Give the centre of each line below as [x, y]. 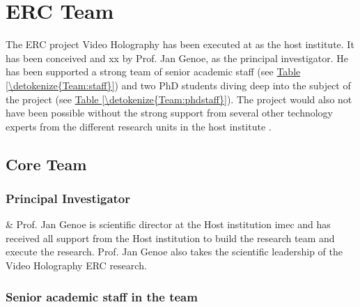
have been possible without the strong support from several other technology [169, 113]
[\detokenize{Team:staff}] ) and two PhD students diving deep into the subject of [178, 85]
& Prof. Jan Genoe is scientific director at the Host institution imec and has [168, 224]
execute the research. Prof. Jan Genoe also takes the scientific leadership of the [174, 252]
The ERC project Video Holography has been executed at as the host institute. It [180, 44]
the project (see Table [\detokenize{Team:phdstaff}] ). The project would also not [179, 99]
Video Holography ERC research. [76, 265]
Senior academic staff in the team [102, 296]
